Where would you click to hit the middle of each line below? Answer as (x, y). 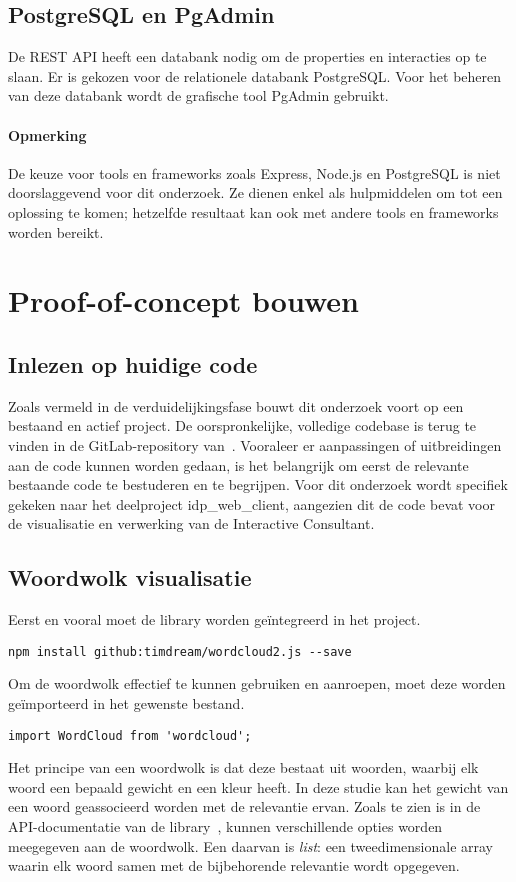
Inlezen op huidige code (133, 363)
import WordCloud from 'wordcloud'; (130, 735)
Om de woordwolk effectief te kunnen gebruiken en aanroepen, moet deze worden (257, 683)
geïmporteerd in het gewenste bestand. (126, 702)
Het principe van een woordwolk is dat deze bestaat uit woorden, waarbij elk (243, 767)
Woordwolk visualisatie (130, 577)
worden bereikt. (56, 231)
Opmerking (47, 134)
